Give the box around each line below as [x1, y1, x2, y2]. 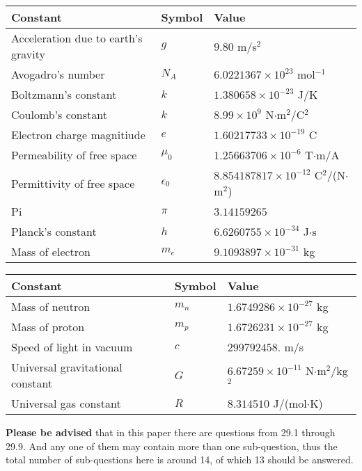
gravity [11, 46, 45, 62]
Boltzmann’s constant [11, 86, 117, 102]
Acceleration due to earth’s [11, 30, 143, 46]
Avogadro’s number [11, 66, 105, 82]
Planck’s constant [11, 223, 97, 239]
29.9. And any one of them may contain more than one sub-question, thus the [6, 438, 338, 453]
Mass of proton [11, 319, 85, 335]
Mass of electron [11, 244, 90, 260]
